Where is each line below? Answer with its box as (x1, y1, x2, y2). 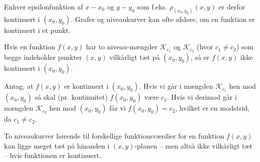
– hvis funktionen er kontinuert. (4, 150, 101, 161)
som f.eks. (137, 1, 167, 11)
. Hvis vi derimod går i (167, 92, 237, 102)
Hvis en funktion (4, 41, 55, 52)
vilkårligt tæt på (109, 52, 160, 62)
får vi (109, 103, 126, 113)
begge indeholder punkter (4, 52, 82, 62)
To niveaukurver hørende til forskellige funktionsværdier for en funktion (4, 130, 224, 141)
